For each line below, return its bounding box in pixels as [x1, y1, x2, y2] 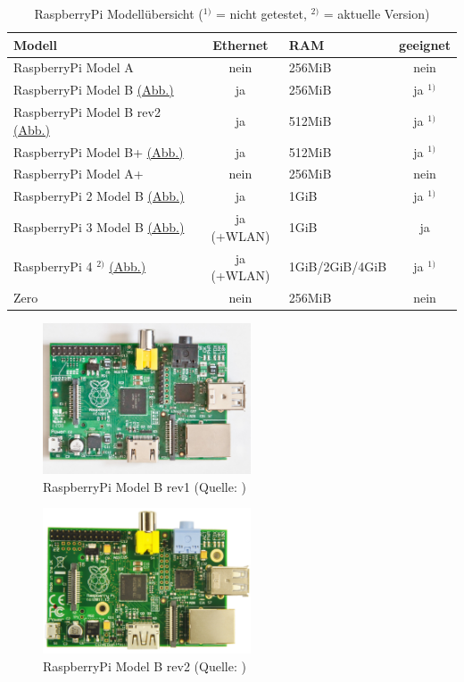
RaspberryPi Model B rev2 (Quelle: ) [43, 657, 246, 676]
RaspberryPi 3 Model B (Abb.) [13, 217, 185, 236]
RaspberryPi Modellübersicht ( [34, 4, 203, 22]
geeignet [399, 35, 451, 54]
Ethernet [212, 35, 269, 54]
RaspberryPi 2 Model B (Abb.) [13, 187, 185, 205]
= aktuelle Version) [323, 4, 430, 22]
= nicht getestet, [215, 4, 307, 22]
